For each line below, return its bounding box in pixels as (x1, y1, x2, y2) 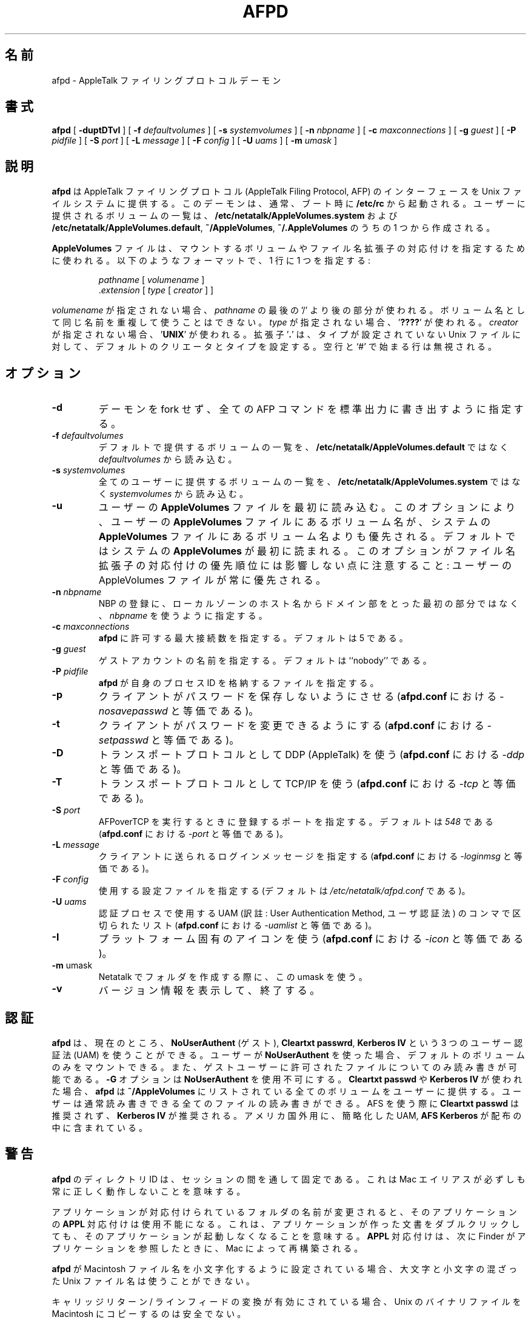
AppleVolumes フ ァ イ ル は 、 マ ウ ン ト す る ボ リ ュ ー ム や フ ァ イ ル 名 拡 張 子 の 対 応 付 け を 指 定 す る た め (52, 243, 526, 254)
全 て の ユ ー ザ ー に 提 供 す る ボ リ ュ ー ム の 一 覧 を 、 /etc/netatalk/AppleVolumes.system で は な (98, 476, 521, 487)
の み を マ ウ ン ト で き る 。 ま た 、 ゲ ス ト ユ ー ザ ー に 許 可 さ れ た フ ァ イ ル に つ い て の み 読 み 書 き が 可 (52, 1061, 517, 1072)
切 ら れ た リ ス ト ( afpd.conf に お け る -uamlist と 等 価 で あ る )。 (98, 920, 377, 931)
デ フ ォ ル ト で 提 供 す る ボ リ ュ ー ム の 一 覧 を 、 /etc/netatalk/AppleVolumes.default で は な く (98, 442, 509, 453)
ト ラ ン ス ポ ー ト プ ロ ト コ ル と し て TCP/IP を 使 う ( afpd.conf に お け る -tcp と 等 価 (98, 778, 516, 790)
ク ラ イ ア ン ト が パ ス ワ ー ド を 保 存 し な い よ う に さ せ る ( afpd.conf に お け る (98, 690, 497, 703)
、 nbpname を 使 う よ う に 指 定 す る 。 (98, 610, 267, 621)
